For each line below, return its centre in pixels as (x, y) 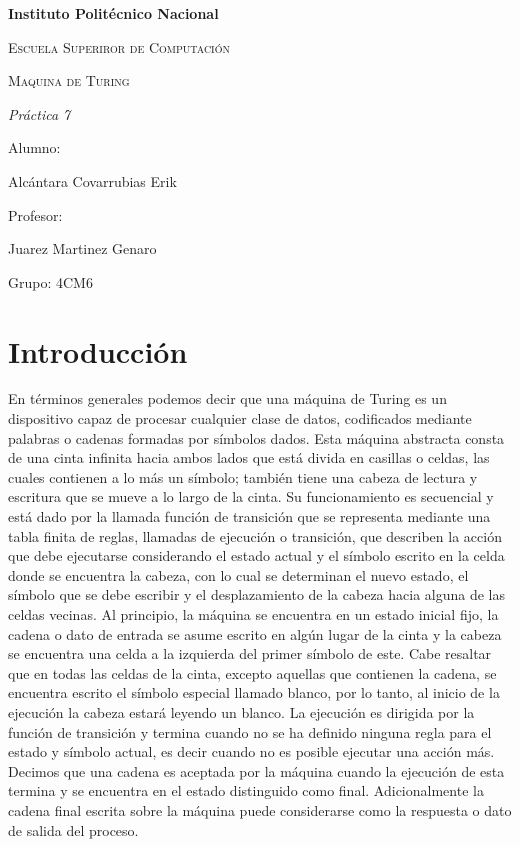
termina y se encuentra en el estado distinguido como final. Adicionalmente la (246, 790)
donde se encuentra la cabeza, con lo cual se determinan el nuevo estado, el (238, 574)
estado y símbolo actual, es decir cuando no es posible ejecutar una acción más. (251, 751)
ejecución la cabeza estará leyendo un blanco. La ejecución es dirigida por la (241, 711)
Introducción (98, 350)
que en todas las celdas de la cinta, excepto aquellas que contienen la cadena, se (252, 672)
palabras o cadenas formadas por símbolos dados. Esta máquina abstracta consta (256, 437)
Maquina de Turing (69, 80)
